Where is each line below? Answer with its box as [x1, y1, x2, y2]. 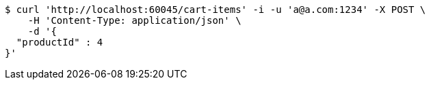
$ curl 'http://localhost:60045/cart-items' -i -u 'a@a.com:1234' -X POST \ [5, 4, 426, 15]
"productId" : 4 [16, 37, 103, 48]
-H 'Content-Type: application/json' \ [27, 15, 241, 26]
